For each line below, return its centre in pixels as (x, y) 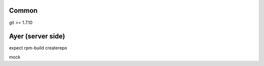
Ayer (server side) (37, 36)
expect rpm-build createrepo (38, 48)
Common (23, 11)
